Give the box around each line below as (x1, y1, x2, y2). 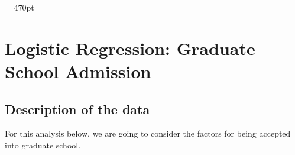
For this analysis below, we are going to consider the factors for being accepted (5, 127, 291, 140)
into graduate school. (5, 138, 81, 151)
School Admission (5, 59, 151, 83)
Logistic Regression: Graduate (5, 35, 255, 60)
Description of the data (5, 99, 150, 118)
